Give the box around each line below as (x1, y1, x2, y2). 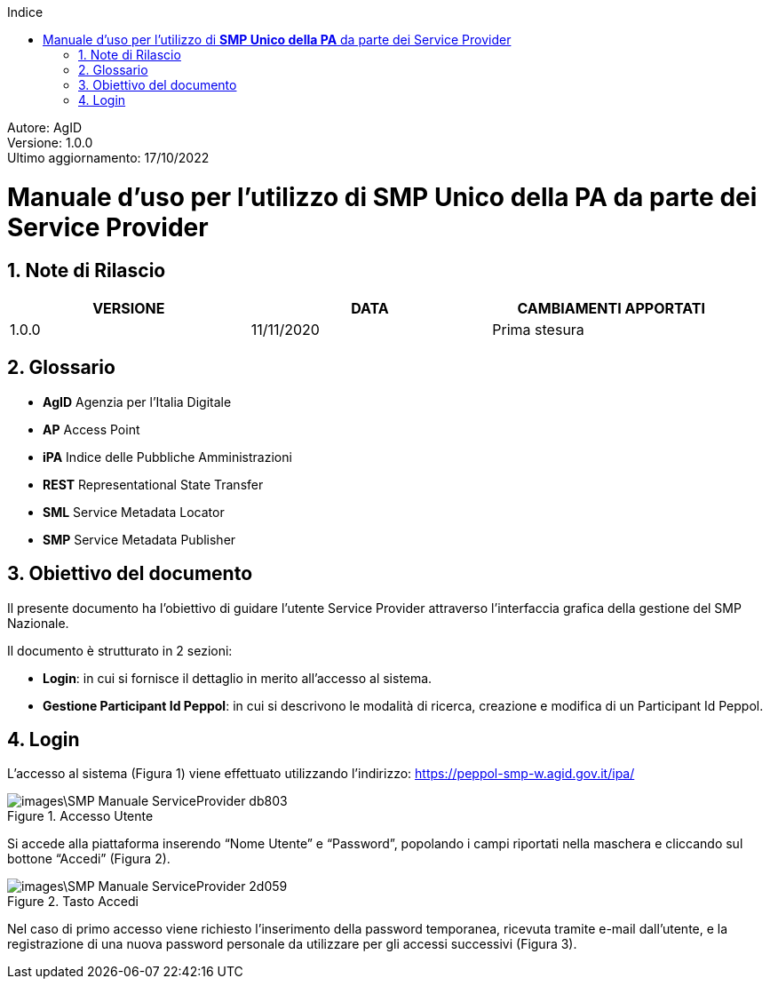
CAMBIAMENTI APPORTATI (517, 298, 705, 317)
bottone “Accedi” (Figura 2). (7, 851, 171, 867)
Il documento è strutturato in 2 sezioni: (7, 642, 233, 658)
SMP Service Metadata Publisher (43, 531, 236, 547)
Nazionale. (7, 615, 69, 631)
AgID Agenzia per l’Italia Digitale (43, 394, 232, 410)
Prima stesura (492, 320, 584, 338)
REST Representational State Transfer (43, 476, 264, 492)
